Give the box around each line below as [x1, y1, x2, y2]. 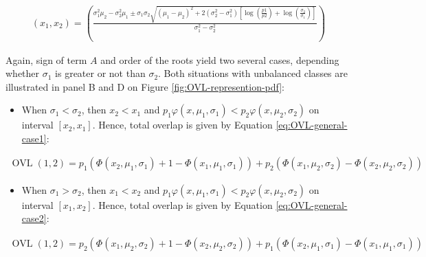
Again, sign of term [5, 52, 87, 67]
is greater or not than [55, 66, 146, 80]
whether [5, 66, 40, 80]
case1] [21, 131, 47, 145]
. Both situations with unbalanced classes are [158, 66, 348, 80]
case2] [21, 211, 47, 225]
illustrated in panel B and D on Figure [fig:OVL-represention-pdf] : [5, 79, 285, 93]
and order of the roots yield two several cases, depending [100, 52, 339, 67]
